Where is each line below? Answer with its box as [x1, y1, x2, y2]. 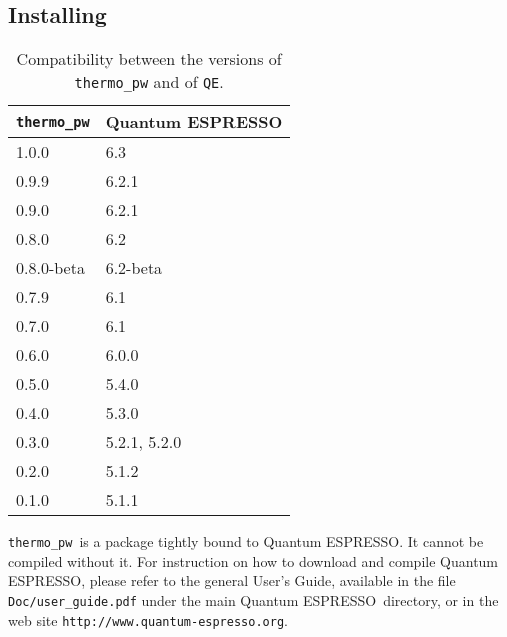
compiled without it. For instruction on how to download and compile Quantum [8, 550, 499, 571]
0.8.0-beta [16, 256, 85, 280]
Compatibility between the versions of [16, 47, 282, 71]
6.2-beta [105, 256, 163, 280]
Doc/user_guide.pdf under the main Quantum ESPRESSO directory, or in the [8, 590, 499, 611]
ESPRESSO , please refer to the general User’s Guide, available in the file [8, 570, 456, 591]
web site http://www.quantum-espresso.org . [8, 609, 288, 630]
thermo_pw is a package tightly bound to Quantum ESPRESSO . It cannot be [8, 531, 484, 552]
